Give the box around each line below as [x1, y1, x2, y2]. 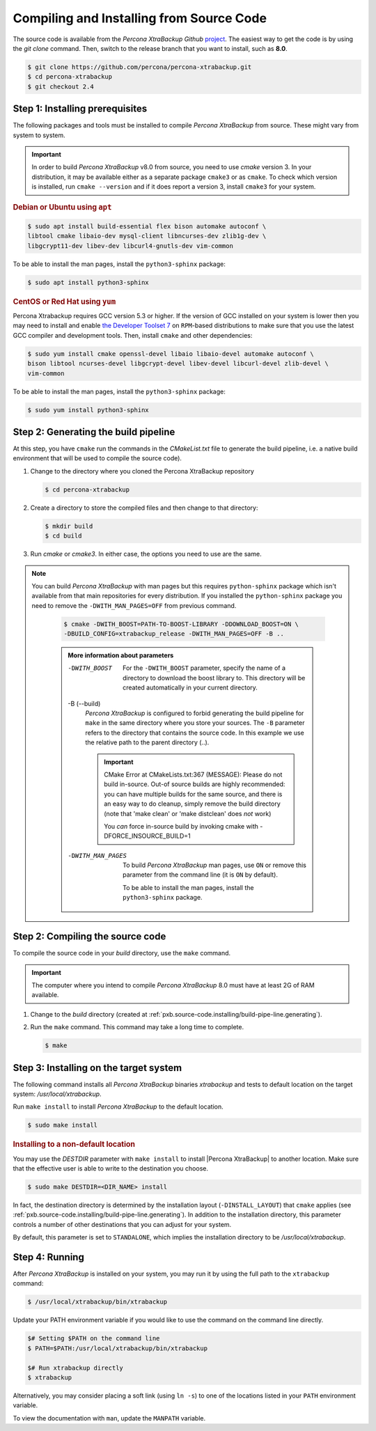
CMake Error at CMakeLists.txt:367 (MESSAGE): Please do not [104, 770, 283, 779]
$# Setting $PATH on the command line [27, 1334, 160, 1343]
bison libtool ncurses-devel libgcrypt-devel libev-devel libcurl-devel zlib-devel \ [27, 359, 329, 368]
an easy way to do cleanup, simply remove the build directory [104, 799, 281, 808]
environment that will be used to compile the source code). [13, 454, 182, 462]
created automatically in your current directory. [123, 683, 258, 692]
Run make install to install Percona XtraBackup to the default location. [13, 1102, 224, 1111]
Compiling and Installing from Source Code [13, 10, 267, 26]
